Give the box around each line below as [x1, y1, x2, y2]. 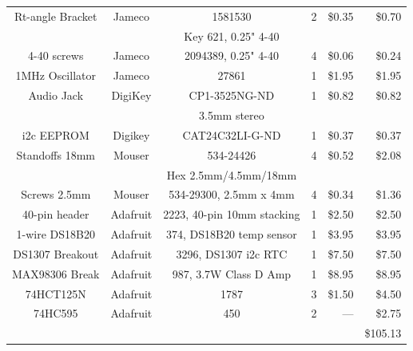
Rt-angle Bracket [14, 7, 97, 24]
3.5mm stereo [199, 106, 264, 123]
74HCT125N [25, 285, 86, 302]
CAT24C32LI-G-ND [182, 126, 281, 143]
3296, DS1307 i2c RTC [176, 245, 288, 262]
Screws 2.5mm [21, 186, 91, 203]
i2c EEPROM [22, 126, 89, 143]
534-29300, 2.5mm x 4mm [169, 186, 295, 203]
